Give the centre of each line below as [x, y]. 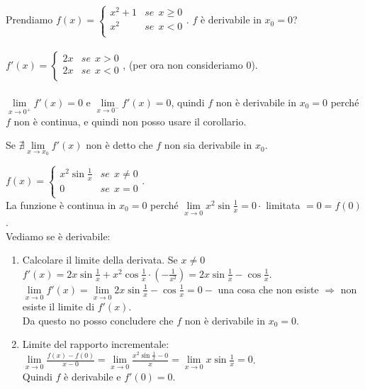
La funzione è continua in [61, 204]
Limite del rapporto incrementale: [96, 344]
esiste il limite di [58, 306]
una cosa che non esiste [268, 289]
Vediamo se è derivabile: [58, 236]
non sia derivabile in [208, 145]
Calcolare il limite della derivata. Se [100, 260]
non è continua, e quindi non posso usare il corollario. [130, 121]
